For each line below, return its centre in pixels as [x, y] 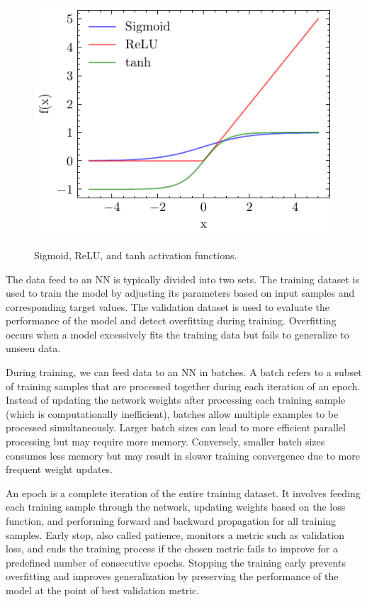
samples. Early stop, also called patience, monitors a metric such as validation [175, 534]
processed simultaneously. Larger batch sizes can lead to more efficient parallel [176, 427]
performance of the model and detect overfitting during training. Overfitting [171, 320]
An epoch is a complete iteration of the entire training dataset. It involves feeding [183, 493]
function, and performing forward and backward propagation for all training [171, 521]
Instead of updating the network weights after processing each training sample [176, 400]
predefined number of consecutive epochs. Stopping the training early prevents [176, 562]
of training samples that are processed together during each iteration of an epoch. [183, 386]
